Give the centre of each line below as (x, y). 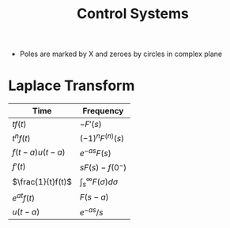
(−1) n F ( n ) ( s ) (102, 138)
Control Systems (133, 14)
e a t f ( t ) (24, 197)
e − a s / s (91, 211)
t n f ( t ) (21, 138)
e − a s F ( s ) (96, 152)
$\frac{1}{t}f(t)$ (42, 182)
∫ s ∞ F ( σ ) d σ (99, 182)
